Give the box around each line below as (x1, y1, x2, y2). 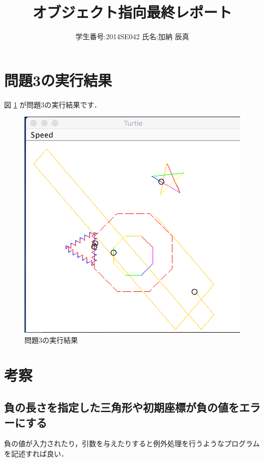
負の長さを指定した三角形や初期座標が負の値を (4, 399, 239, 415)
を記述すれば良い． (4, 448, 68, 458)
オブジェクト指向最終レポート (32, 2, 232, 22)
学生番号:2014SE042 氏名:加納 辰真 (75, 31, 189, 42)
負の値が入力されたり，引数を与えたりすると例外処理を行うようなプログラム (4, 438, 260, 449)
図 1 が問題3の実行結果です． (4, 99, 101, 110)
